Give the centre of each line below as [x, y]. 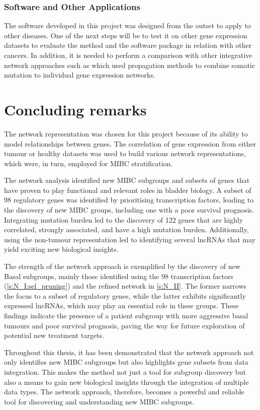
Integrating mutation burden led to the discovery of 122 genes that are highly [124, 219]
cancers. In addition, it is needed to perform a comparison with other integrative [128, 55]
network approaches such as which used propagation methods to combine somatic [130, 65]
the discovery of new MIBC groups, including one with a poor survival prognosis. [129, 210]
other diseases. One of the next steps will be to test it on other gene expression [126, 35]
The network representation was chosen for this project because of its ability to [126, 133]
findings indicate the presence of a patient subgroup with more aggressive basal [126, 315]
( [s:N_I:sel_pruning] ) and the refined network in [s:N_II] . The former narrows [125, 286]
